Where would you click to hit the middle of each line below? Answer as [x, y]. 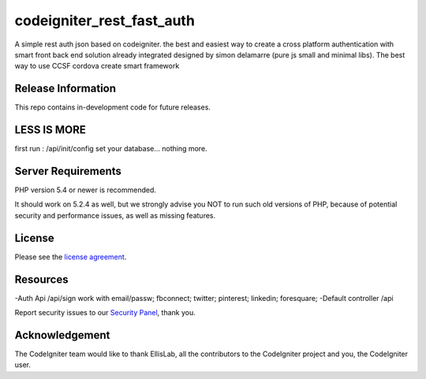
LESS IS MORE [50, 130]
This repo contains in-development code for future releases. [112, 107]
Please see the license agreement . [71, 257]
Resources [41, 279]
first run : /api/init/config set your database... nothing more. [111, 149]
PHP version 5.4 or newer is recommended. [86, 190]
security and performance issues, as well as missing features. [115, 215]
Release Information [65, 89]
